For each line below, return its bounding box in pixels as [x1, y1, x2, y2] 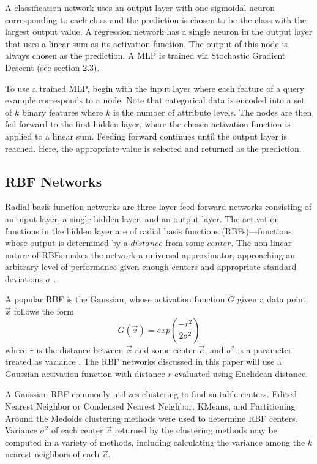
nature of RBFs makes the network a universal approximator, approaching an [5, 248, 295, 261]
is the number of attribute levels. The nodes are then [113, 105, 312, 118]
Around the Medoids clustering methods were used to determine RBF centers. [5, 411, 298, 424]
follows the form [13, 305, 74, 318]
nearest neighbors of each [5, 447, 100, 460]
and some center [135, 343, 196, 356]
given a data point [237, 293, 306, 305]
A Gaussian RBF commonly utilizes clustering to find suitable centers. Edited [5, 387, 297, 400]
